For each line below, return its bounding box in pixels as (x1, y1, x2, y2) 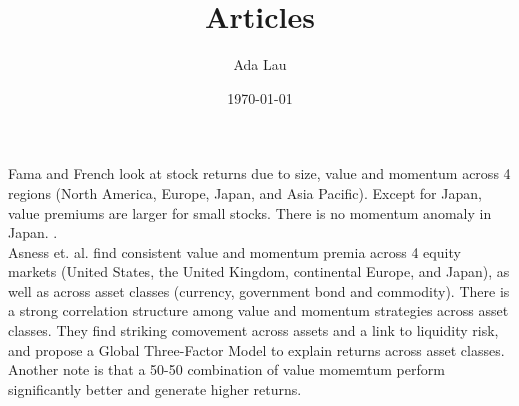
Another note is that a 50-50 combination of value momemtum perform (8, 359, 445, 380)
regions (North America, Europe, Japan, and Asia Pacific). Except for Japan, (8, 182, 482, 203)
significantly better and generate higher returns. (8, 378, 302, 399)
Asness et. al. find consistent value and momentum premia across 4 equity (8, 241, 461, 262)
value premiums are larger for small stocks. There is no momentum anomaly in (8, 202, 492, 223)
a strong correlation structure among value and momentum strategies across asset (8, 300, 509, 321)
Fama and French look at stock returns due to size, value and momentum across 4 (8, 163, 511, 184)
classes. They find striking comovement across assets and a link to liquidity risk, (8, 320, 499, 341)
